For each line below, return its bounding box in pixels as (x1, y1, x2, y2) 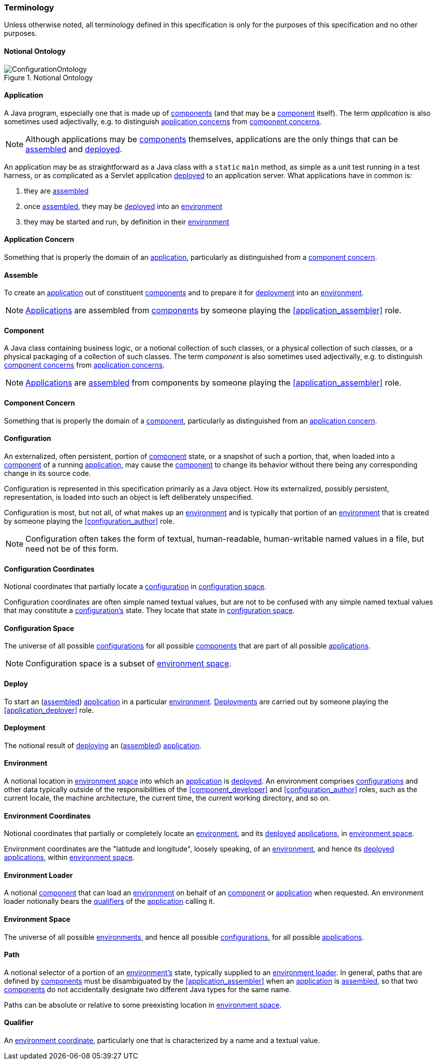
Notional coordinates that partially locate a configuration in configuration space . (4, 582, 266, 591)
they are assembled (24, 186, 89, 195)
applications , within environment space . (4, 853, 135, 862)
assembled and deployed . (25, 144, 122, 154)
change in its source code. (4, 468, 91, 477)
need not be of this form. (25, 543, 119, 554)
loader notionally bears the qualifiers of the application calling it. (4, 897, 215, 906)
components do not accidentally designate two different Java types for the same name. (4, 985, 291, 994)
